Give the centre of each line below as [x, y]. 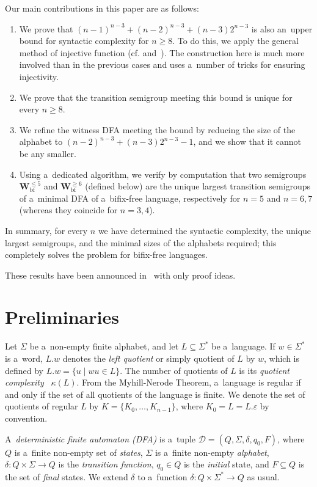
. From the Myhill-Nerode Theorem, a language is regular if [189, 382]
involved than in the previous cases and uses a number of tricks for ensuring [162, 64]
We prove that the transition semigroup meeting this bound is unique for [156, 97]
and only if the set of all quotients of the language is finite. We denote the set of [155, 394]
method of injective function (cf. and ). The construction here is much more [162, 52]
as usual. [263, 476]
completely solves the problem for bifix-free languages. [106, 254]
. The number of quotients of [174, 370]
